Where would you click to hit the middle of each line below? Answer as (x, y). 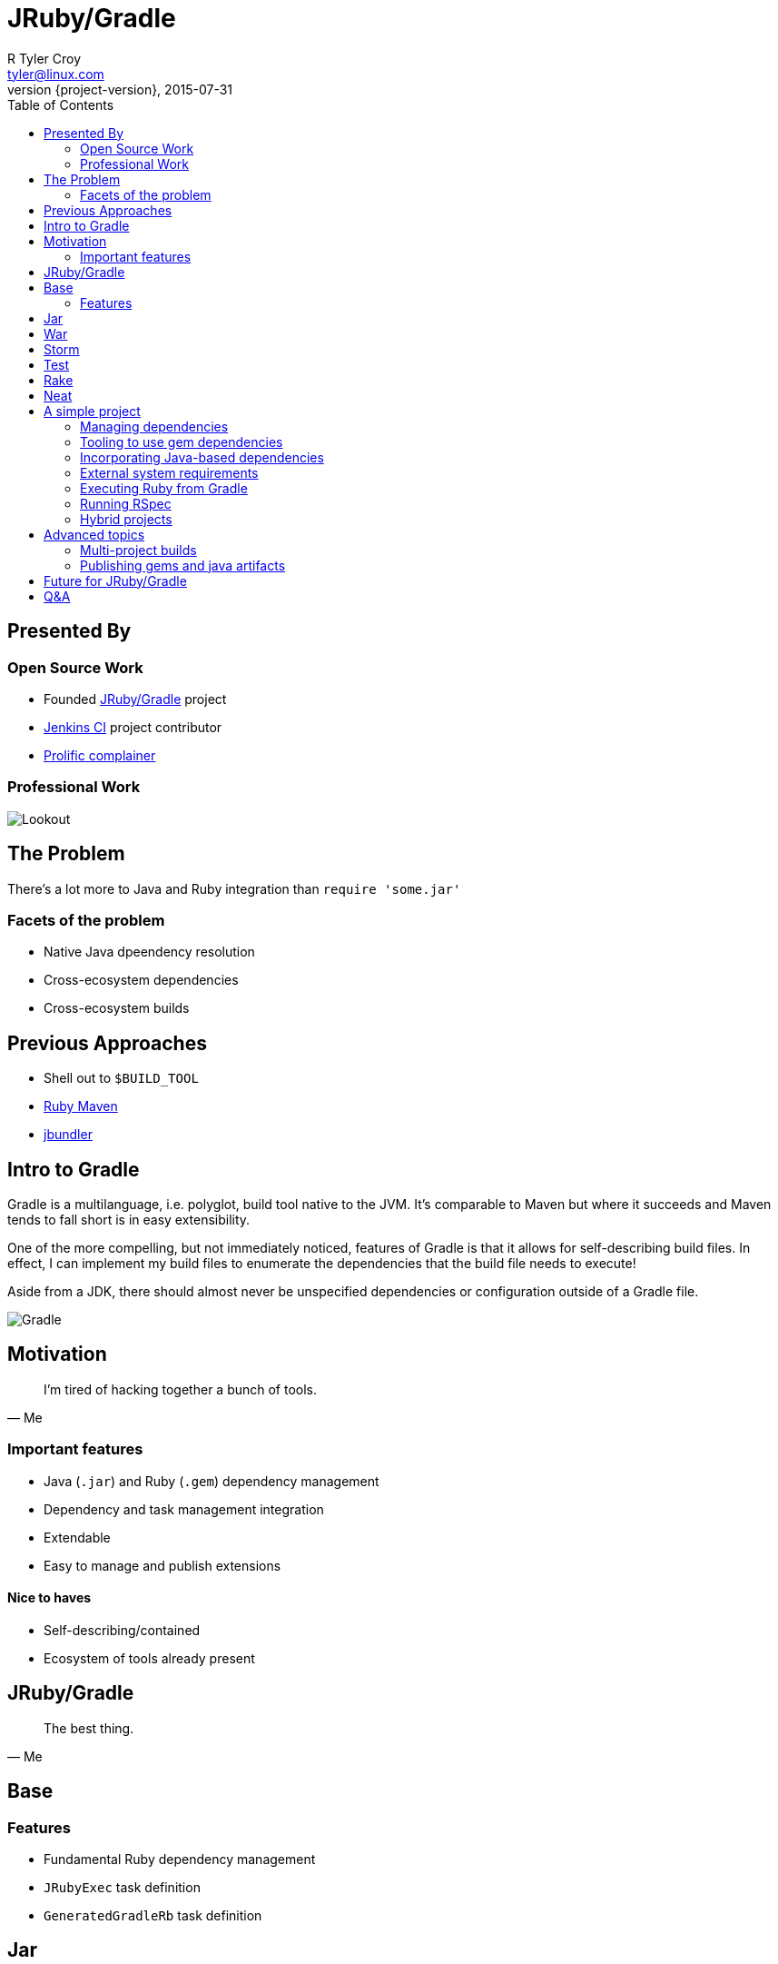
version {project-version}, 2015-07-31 (120, 89)
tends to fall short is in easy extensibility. (129, 1220)
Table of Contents (61, 104)
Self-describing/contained (122, 1630)
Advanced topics (94, 534)
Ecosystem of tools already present (149, 1658)
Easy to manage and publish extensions (162, 1565)
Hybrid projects (126, 519)
